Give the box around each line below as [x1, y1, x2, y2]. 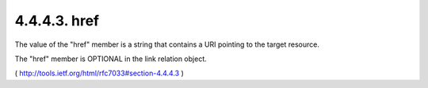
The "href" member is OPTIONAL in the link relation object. [14, 54, 208, 63]
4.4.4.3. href [14, 12, 99, 29]
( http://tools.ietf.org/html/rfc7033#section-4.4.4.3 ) [14, 68, 184, 78]
